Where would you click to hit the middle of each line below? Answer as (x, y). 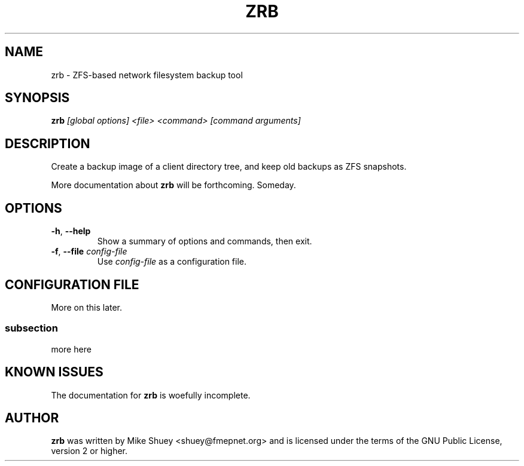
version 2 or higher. (89, 451)
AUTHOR (32, 418)
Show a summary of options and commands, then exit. (205, 241)
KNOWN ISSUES (54, 372)
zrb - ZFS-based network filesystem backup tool (147, 75)
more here (71, 349)
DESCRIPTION (48, 143)
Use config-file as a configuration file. (172, 262)
